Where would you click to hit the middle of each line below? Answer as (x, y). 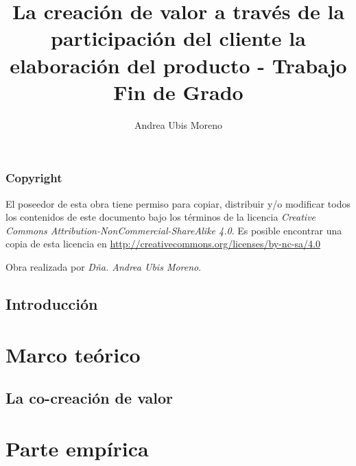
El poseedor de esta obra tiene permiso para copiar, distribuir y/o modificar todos (178, 203)
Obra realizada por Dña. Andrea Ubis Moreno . (104, 266)
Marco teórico (73, 354)
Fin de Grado (178, 91)
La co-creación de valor (90, 398)
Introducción (52, 303)
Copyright (34, 178)
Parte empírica (77, 448)
